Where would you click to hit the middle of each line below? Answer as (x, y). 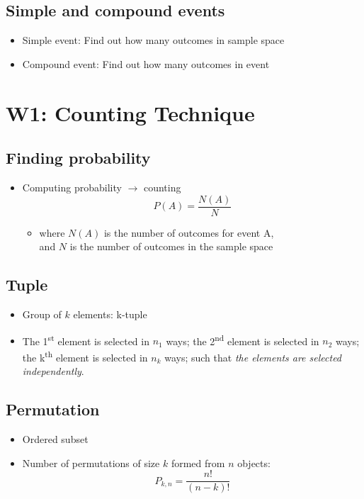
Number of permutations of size (91, 462)
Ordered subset (55, 438)
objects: (254, 462)
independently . (53, 371)
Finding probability (78, 158)
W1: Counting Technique (130, 112)
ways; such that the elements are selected (253, 357)
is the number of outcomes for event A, (189, 232)
